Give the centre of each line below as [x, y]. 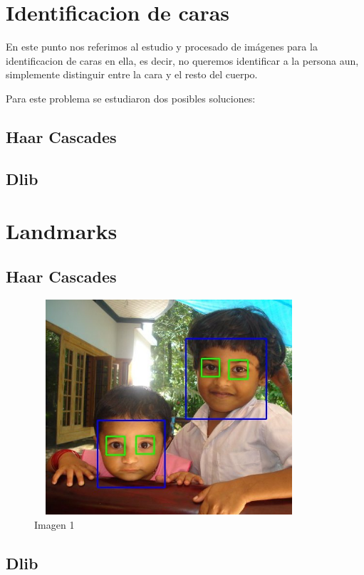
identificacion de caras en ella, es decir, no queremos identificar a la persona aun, [182, 60]
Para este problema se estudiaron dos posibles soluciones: [131, 98]
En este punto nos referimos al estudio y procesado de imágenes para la [162, 47]
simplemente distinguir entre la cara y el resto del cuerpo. [132, 74]
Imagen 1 [54, 524]
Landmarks [62, 231]
